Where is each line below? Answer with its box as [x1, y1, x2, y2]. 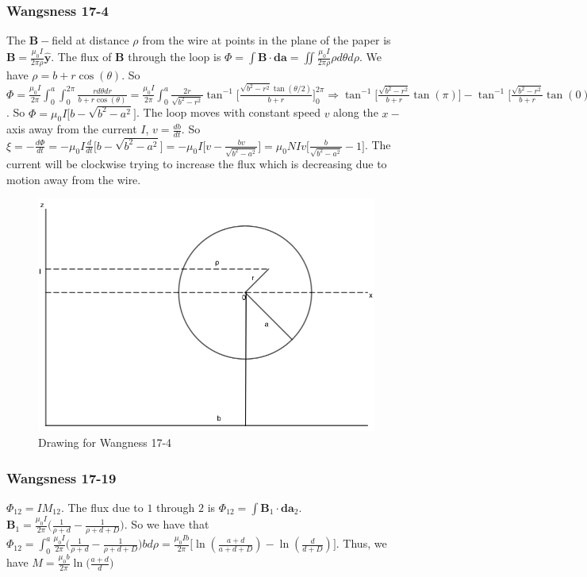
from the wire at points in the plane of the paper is [142, 32, 391, 48]
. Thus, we [336, 535, 387, 552]
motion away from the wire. [6, 171, 141, 187]
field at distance [52, 32, 129, 48]
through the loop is [128, 48, 221, 65]
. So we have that [124, 516, 209, 533]
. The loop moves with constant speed [136, 104, 320, 121]
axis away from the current [6, 121, 137, 137]
